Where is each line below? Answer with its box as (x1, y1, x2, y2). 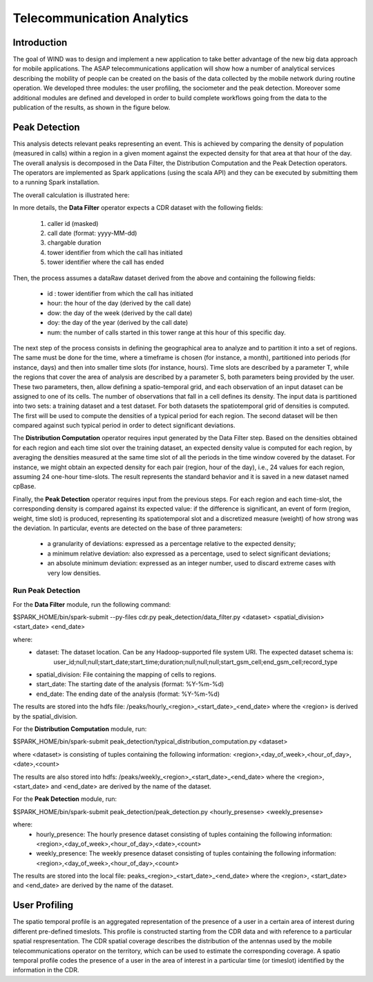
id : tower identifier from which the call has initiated (47, 290, 193, 297)
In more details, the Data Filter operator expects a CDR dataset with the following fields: (12, 204, 263, 212)
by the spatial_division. (12, 712, 78, 720)
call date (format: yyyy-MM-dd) (47, 229, 137, 238)
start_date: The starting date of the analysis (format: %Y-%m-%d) (36, 680, 224, 688)
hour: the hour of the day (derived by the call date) (47, 299, 191, 308)
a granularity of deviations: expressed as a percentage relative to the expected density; (47, 540, 296, 548)
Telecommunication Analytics (12, 10, 189, 26)
